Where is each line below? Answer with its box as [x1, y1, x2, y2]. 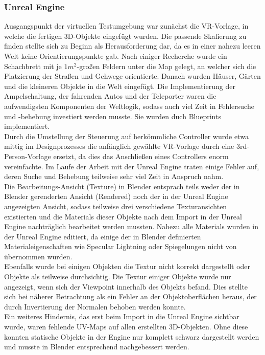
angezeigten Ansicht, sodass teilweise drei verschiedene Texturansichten [4, 201, 227, 211]
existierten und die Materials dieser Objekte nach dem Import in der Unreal [4, 211, 242, 221]
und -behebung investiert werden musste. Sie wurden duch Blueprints [4, 110, 221, 121]
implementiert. [4, 121, 50, 131]
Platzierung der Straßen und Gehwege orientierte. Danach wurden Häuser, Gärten [4, 71, 261, 81]
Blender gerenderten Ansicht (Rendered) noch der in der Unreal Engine [4, 191, 228, 202]
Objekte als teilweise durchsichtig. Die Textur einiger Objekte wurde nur [4, 271, 231, 282]
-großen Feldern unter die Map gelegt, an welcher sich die [77, 60, 256, 71]
